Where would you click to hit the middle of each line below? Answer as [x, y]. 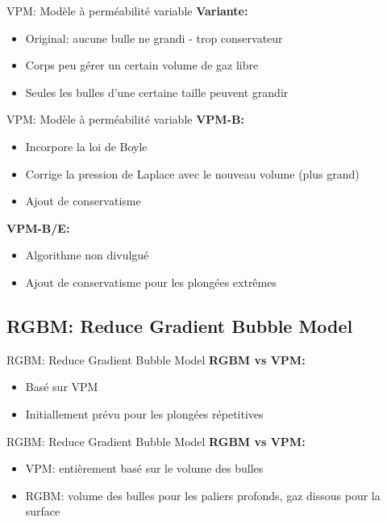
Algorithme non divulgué [87, 255]
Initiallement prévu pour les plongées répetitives [144, 413]
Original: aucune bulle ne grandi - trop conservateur [154, 38]
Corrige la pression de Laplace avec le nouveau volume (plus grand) [192, 173]
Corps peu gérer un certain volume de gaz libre [142, 65]
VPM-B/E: [38, 227]
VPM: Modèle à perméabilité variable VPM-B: [125, 119]
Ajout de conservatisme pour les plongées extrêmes [151, 282]
